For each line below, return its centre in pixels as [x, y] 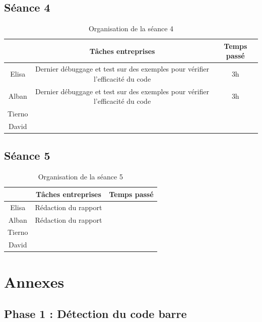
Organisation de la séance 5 [80, 177]
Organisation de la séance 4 [131, 28]
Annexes [34, 281]
